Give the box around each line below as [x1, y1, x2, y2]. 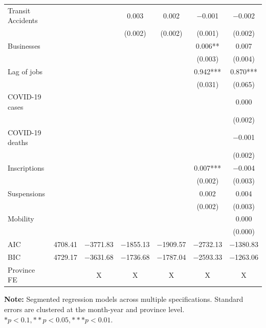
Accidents [8, 15, 38, 26]
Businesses [8, 40, 40, 51]
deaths [8, 137, 28, 148]
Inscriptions [8, 162, 45, 173]
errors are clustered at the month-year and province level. [4, 304, 185, 314]
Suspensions [8, 188, 45, 198]
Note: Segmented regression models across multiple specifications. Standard [4, 294, 243, 304]
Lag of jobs [8, 66, 42, 76]
